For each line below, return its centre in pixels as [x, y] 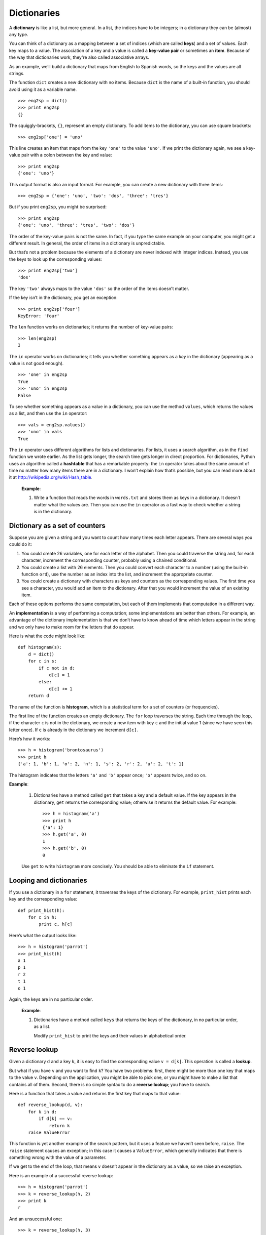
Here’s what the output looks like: [43, 935]
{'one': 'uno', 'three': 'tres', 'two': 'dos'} [76, 225]
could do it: [20, 544]
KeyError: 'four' [39, 316]
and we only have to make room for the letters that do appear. [72, 627]
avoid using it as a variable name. [43, 89]
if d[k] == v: [56, 1119]
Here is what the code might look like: [47, 636]
